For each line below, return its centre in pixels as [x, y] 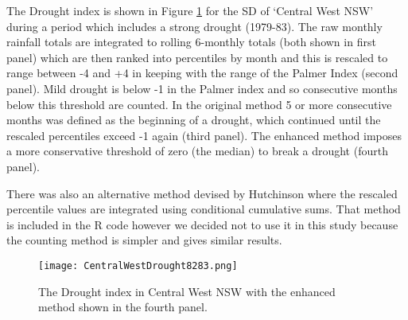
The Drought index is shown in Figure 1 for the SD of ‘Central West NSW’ [190, 10]
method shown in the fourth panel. [123, 307]
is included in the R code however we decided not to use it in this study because [202, 224]
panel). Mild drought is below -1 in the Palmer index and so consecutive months [202, 88]
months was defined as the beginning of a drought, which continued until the [194, 120]
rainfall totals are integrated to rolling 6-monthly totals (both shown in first [191, 42]
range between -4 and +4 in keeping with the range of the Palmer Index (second [202, 73]
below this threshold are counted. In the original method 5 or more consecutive [199, 104]
